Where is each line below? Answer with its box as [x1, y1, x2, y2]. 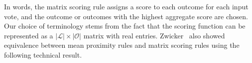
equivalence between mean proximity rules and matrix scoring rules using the [4, 40, 240, 50]
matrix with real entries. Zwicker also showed [83, 30, 225, 40]
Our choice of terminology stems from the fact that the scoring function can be [4, 21, 246, 31]
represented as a [4, 30, 53, 40]
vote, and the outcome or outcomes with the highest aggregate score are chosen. [4, 11, 248, 21]
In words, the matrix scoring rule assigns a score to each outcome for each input [4, 1, 249, 11]
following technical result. [4, 49, 82, 60]
